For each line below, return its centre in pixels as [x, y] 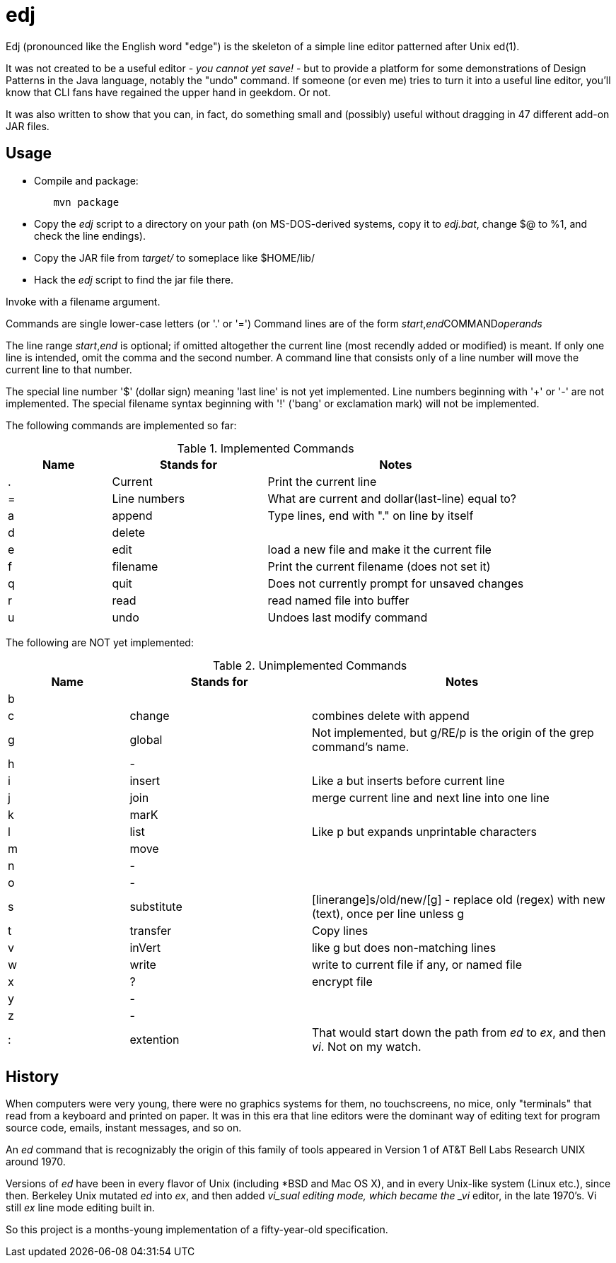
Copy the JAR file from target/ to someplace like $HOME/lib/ [174, 257]
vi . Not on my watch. [366, 1046]
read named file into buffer [338, 600]
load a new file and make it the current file [379, 549]
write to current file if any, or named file [417, 964]
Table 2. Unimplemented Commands [310, 665]
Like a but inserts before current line [408, 780]
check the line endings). [90, 235]
